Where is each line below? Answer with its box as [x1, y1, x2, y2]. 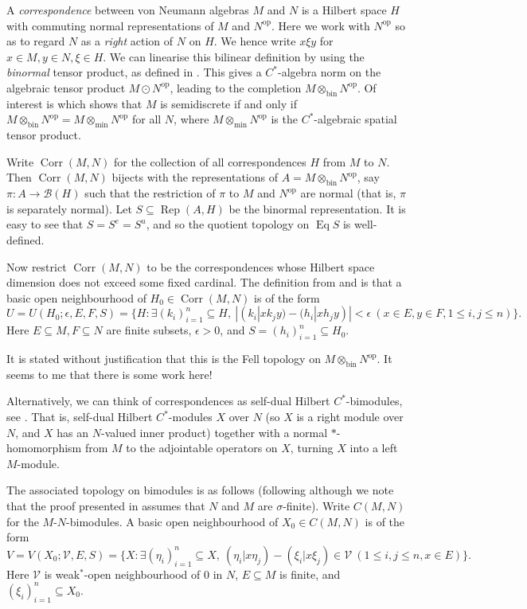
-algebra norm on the [278, 64, 381, 80]
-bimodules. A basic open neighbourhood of [66, 513, 279, 529]
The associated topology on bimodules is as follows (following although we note [6, 482, 394, 498]
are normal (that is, [300, 185, 396, 201]
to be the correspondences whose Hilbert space [146, 258, 375, 275]
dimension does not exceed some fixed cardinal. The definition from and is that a [6, 274, 402, 291]
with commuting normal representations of [6, 17, 214, 33]
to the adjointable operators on [126, 439, 278, 456]
